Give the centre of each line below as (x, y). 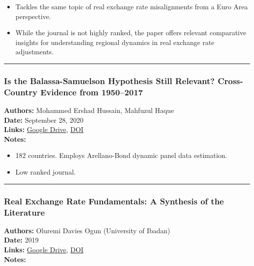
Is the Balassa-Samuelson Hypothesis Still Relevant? (109, 80)
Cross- (230, 80)
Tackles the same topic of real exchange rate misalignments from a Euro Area (132, 6)
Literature (24, 212)
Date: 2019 (21, 240)
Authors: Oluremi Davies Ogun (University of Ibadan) (87, 230)
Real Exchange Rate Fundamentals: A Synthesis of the (114, 201)
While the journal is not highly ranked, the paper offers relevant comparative (131, 33)
